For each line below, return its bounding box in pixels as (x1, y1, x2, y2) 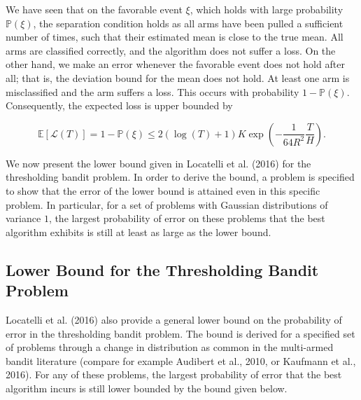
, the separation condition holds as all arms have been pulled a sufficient (33, 15, 344, 30)
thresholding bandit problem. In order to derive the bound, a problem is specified (6, 170, 355, 184)
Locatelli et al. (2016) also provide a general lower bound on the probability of (6, 312, 342, 326)
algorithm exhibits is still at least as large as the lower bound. (6, 224, 271, 239)
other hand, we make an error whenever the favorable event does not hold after (6, 57, 345, 71)
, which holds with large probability (190, 2, 344, 16)
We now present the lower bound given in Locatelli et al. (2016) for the (6, 156, 311, 170)
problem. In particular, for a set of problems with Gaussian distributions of (6, 197, 328, 212)
